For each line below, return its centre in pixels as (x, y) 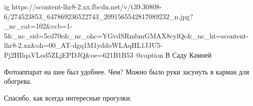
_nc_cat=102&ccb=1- (38, 26)
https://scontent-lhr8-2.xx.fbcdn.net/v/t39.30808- (87, 6)
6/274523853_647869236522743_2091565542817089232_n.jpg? (98, 16)
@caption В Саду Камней (174, 54)
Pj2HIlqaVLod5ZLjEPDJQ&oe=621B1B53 (69, 54)
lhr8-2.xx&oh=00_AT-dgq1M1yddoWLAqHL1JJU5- (83, 45)
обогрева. (18, 81)
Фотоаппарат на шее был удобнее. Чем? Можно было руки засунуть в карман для (126, 71)
